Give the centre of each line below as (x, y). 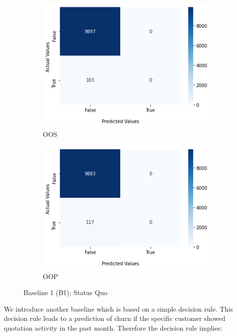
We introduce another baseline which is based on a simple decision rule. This (118, 308)
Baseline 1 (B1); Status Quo (65, 292)
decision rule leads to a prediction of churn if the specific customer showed (115, 318)
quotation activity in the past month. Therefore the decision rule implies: (113, 327)
